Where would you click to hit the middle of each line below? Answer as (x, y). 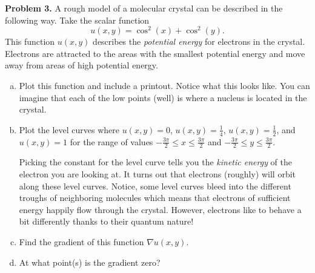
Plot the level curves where (69, 129)
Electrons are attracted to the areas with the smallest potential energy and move (155, 53)
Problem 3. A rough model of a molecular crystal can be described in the (144, 8)
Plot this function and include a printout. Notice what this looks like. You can (164, 86)
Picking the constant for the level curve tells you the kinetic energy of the (156, 162)
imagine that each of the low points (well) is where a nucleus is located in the (163, 97)
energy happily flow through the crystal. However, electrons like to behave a (160, 209)
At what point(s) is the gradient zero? (90, 262)
